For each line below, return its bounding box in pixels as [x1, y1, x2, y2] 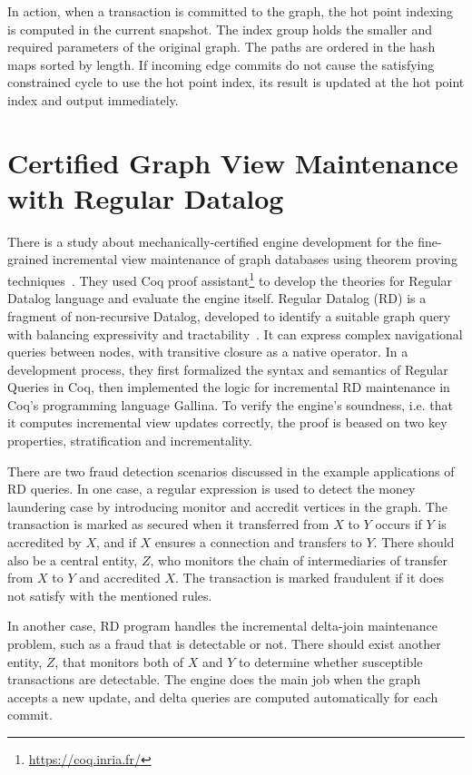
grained [7, 250, 49, 269]
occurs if [375, 515, 422, 534]
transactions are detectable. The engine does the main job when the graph [7, 670, 421, 689]
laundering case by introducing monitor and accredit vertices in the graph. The [7, 496, 447, 515]
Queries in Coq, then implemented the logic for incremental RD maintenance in [7, 378, 450, 397]
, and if [95, 533, 136, 552]
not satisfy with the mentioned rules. [7, 585, 212, 604]
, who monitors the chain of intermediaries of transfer [150, 550, 447, 569]
